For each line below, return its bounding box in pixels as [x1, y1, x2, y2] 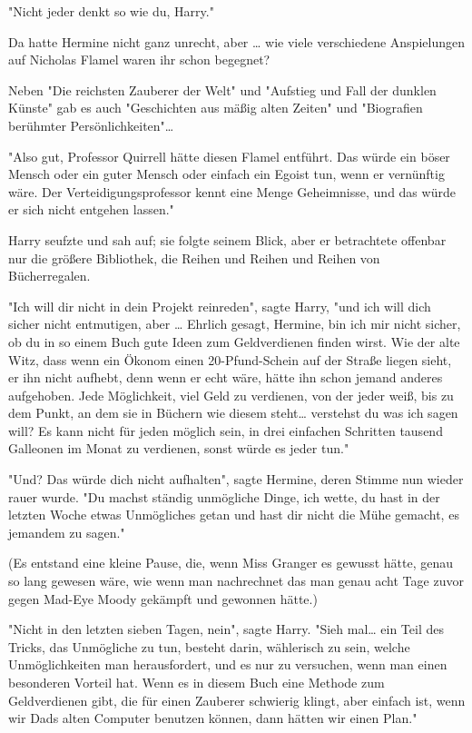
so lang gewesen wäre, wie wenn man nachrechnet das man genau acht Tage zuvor [8, 571, 464, 590]
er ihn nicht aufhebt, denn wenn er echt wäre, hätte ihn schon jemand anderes [8, 368, 443, 387]
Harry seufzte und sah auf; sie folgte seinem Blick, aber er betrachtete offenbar [8, 230, 447, 249]
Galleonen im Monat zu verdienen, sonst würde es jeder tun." [8, 439, 349, 458]
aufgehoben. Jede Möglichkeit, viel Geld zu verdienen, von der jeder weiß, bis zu [8, 385, 454, 404]
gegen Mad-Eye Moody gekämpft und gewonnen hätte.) [8, 589, 318, 608]
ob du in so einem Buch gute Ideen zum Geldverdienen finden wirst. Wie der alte [8, 332, 460, 351]
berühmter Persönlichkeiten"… [8, 115, 174, 134]
